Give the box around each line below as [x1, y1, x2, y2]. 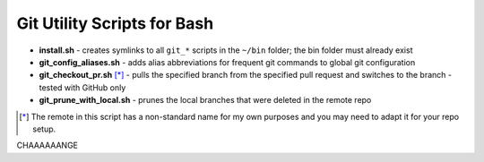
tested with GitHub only [39, 81, 126, 93]
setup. [32, 124, 56, 134]
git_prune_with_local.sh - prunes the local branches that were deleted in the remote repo [39, 95, 372, 106]
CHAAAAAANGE [16, 140, 79, 151]
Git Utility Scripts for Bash [16, 13, 214, 33]
